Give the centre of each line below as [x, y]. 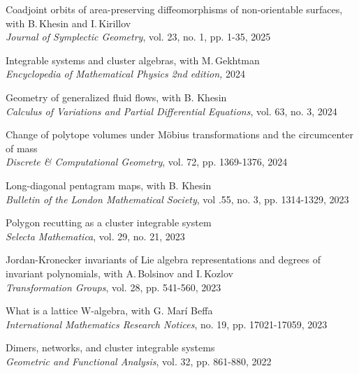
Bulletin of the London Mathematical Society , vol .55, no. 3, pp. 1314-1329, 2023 [177, 199]
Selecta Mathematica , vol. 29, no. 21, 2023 [95, 236]
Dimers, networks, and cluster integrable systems [110, 348]
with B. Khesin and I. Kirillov [68, 23]
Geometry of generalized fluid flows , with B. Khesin [116, 97]
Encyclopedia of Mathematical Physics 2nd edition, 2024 [125, 74]
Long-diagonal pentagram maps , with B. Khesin [109, 185]
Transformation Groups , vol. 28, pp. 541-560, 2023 [113, 287]
